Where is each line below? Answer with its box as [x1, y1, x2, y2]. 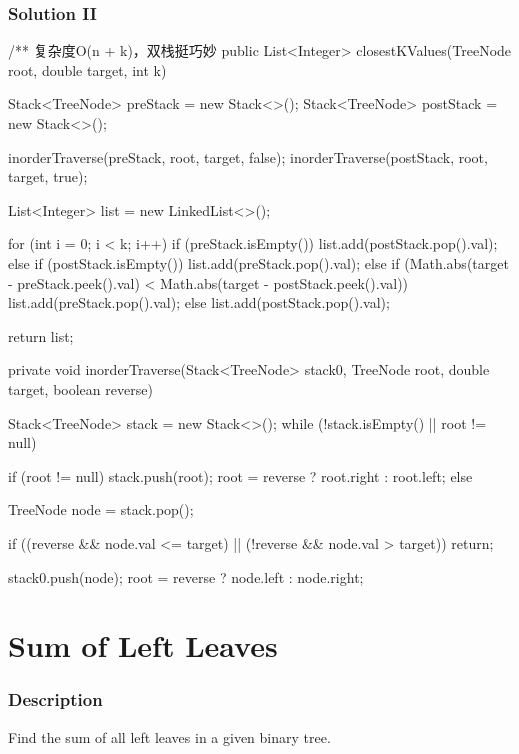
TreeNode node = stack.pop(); [8, 499, 194, 520]
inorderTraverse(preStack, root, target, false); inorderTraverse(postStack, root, [8, 146, 488, 167]
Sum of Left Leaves [8, 625, 278, 666]
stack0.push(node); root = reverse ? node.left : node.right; [8, 566, 364, 587]
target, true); [8, 166, 88, 187]
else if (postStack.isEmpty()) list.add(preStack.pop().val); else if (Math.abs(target [8, 252, 509, 273]
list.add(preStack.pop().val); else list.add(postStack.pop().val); [8, 292, 390, 313]
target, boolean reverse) [8, 378, 153, 399]
